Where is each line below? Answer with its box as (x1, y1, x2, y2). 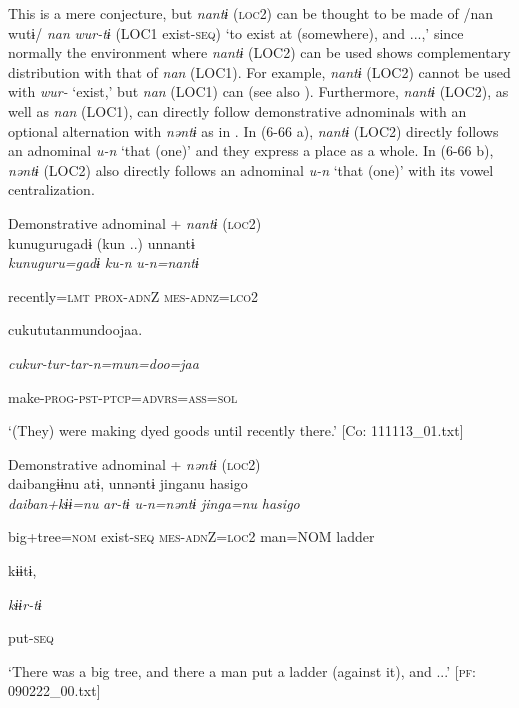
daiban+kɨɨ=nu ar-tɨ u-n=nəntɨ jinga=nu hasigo (8, 492, 300, 513)
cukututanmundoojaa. (8, 319, 143, 340)
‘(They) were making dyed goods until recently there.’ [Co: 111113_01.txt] (8, 420, 464, 441)
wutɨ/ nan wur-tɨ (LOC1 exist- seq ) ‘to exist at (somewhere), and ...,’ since (8, 22, 464, 43)
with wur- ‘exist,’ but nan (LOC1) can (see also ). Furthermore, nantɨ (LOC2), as (8, 81, 509, 102)
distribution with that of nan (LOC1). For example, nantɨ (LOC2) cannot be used (8, 61, 511, 82)
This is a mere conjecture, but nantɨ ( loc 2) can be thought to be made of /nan (8, 3, 493, 23)
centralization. (8, 179, 95, 200)
